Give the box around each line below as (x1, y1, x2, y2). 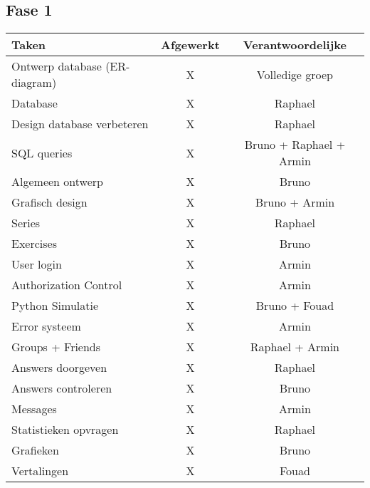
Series (11, 214, 41, 232)
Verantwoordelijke (243, 36, 347, 53)
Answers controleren (11, 380, 112, 397)
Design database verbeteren (11, 115, 149, 133)
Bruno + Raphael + (244, 136, 346, 153)
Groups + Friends (11, 338, 101, 355)
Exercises (11, 235, 57, 252)
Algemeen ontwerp (11, 173, 103, 190)
